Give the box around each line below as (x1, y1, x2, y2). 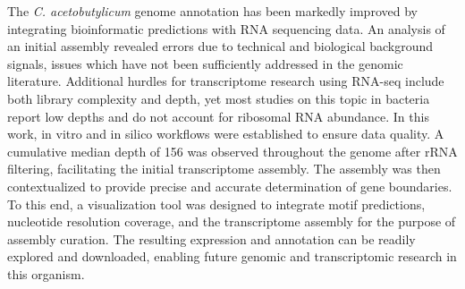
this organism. (7, 264, 85, 283)
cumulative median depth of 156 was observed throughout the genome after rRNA (7, 141, 458, 160)
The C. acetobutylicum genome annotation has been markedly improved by (7, 2, 418, 20)
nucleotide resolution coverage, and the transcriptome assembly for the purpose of (7, 212, 456, 231)
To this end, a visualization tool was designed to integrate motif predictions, (7, 194, 426, 213)
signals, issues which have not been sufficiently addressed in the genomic (7, 54, 403, 72)
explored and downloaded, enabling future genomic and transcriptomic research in (7, 247, 457, 266)
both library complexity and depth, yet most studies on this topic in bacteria (7, 89, 430, 107)
